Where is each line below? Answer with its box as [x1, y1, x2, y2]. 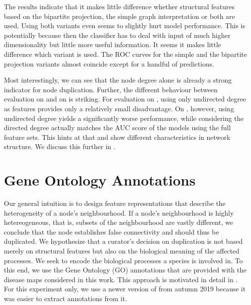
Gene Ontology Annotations [4, 170, 196, 190]
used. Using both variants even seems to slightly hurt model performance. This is [4, 20, 245, 31]
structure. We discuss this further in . [4, 141, 116, 152]
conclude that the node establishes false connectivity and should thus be [4, 226, 219, 237]
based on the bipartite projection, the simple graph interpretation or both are [4, 11, 235, 21]
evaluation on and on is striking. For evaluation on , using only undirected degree [4, 94, 246, 104]
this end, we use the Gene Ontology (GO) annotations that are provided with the [4, 265, 247, 275]
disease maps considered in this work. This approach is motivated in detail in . [4, 274, 238, 284]
